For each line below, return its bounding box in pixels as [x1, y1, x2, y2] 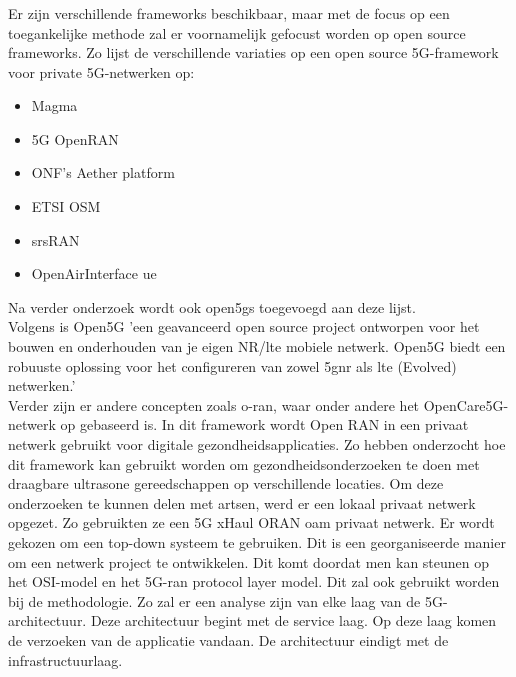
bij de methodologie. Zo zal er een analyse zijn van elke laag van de [8, 590, 421, 611]
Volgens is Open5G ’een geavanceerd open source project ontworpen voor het [8, 316, 480, 337]
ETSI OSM [31, 196, 101, 217]
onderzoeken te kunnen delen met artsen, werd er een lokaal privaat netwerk [8, 492, 476, 513]
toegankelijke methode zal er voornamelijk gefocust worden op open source [8, 22, 466, 43]
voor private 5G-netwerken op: [8, 61, 195, 82]
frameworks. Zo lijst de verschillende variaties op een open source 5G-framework [8, 42, 499, 63]
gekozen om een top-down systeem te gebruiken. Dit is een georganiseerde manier [8, 531, 506, 552]
